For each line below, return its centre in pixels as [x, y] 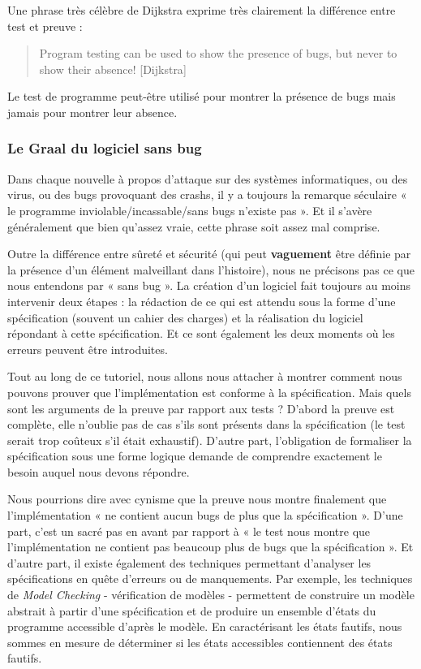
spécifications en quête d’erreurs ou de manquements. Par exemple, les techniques [210, 578]
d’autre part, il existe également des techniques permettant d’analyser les [189, 562]
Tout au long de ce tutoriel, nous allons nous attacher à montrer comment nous [205, 376]
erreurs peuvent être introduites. [88, 349]
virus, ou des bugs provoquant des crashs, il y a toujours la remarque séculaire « [207, 194]
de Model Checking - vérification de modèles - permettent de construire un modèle [211, 595]
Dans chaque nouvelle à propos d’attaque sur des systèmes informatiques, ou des [208, 178]
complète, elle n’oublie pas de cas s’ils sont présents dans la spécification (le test [206, 424]
